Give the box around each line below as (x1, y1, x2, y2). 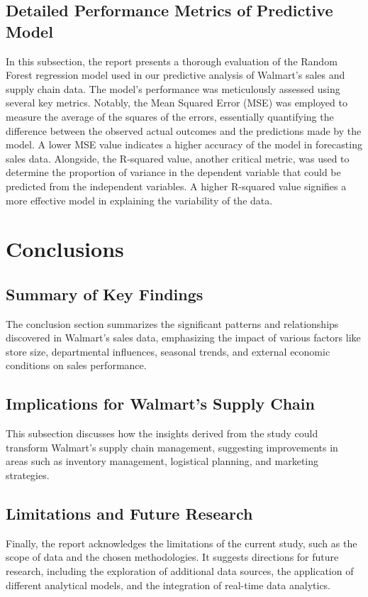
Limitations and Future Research (6, 503, 253, 525)
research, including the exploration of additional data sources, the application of (6, 564, 354, 579)
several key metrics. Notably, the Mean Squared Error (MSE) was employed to (6, 95, 347, 110)
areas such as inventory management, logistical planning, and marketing (6, 454, 319, 469)
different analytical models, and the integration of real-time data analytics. (6, 577, 331, 592)
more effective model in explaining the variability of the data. (6, 192, 273, 207)
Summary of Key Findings (6, 283, 203, 305)
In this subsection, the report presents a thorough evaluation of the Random (6, 53, 338, 68)
